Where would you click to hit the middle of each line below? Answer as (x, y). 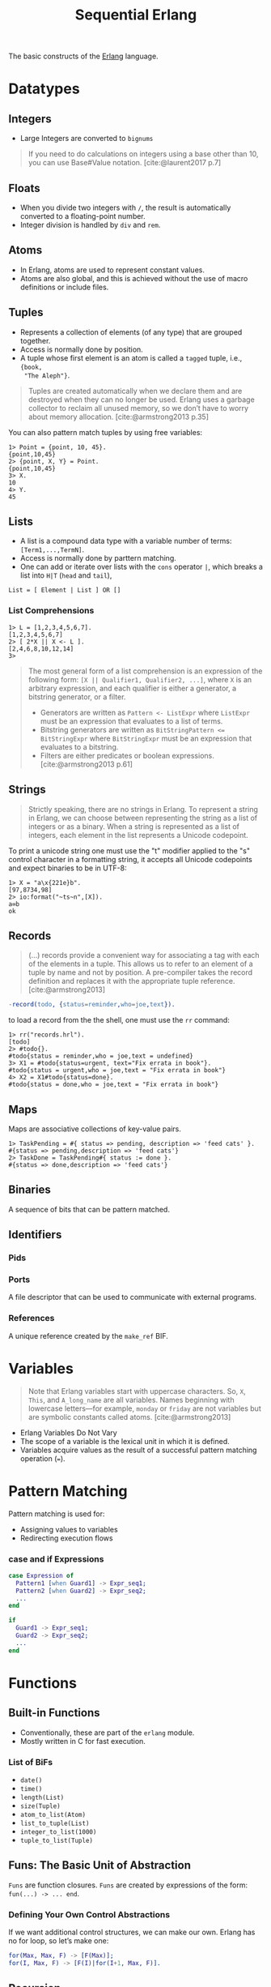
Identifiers (35, 1235)
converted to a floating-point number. (83, 216)
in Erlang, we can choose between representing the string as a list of (143, 818)
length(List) (42, 1797)
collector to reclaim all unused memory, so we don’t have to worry (138, 408)
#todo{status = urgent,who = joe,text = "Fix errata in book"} (117, 1070)
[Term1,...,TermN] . (52, 549)
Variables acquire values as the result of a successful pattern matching (138, 1450)
